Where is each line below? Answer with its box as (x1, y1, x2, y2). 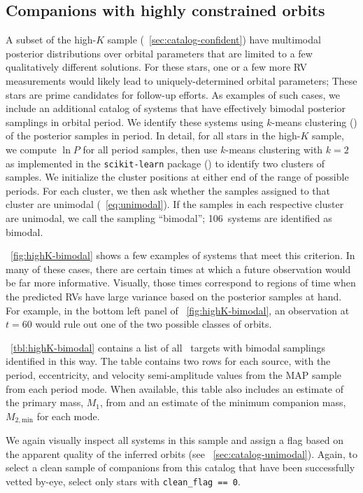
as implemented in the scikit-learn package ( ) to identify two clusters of (6, 155, 325, 170)
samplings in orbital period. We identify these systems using (6, 114, 264, 129)
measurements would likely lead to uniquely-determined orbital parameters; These (6, 73, 357, 88)
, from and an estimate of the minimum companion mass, (100, 395, 346, 410)
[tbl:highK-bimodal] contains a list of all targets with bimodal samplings (10, 340, 326, 354)
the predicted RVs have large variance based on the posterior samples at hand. (6, 289, 342, 303)
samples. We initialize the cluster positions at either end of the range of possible (6, 169, 349, 184)
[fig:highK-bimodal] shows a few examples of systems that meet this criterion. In (10, 248, 355, 263)
